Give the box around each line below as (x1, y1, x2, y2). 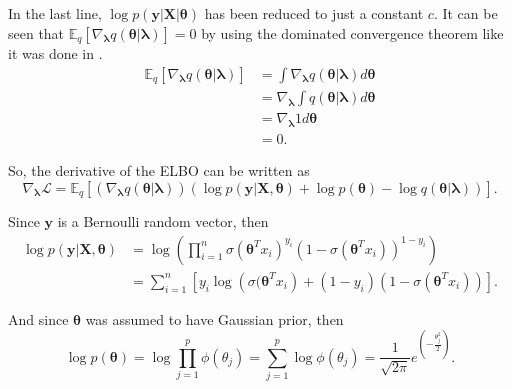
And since (8, 308, 69, 329)
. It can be (433, 3, 498, 23)
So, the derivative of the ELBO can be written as (8, 160, 310, 181)
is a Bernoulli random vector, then (57, 211, 269, 232)
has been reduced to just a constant (204, 3, 424, 23)
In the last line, (8, 3, 102, 23)
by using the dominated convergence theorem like (201, 22, 504, 43)
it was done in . (8, 43, 103, 64)
